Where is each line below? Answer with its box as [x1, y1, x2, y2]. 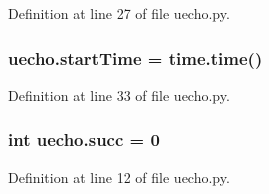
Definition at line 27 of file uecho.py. [8, 3, 230, 23]
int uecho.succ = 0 [8, 127, 160, 152]
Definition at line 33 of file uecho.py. [8, 84, 230, 105]
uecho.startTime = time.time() [8, 45, 263, 70]
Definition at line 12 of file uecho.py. [8, 166, 230, 187]
